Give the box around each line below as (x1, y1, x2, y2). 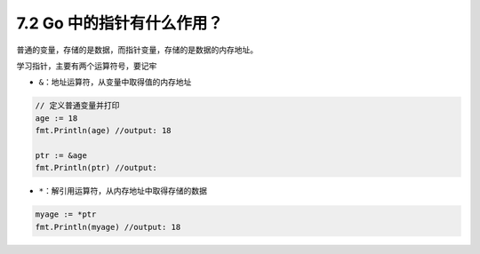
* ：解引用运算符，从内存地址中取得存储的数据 (38, 186, 208, 196)
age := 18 (35, 113, 78, 123)
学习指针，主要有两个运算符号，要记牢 (16, 60, 157, 71)
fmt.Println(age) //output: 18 (35, 125, 172, 136)
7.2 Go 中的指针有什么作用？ (16, 13, 224, 33)
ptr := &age (35, 150, 88, 160)
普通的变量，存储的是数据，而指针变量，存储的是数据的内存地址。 (16, 44, 258, 55)
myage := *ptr (35, 210, 97, 219)
